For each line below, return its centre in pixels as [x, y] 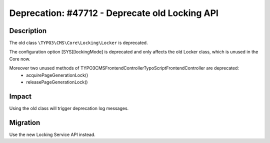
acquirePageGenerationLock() [57, 75]
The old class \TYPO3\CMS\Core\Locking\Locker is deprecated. [78, 43]
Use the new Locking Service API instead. [52, 134]
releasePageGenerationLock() [57, 82]
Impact [20, 96]
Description [28, 31]
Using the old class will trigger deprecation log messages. [69, 108]
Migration [25, 122]
